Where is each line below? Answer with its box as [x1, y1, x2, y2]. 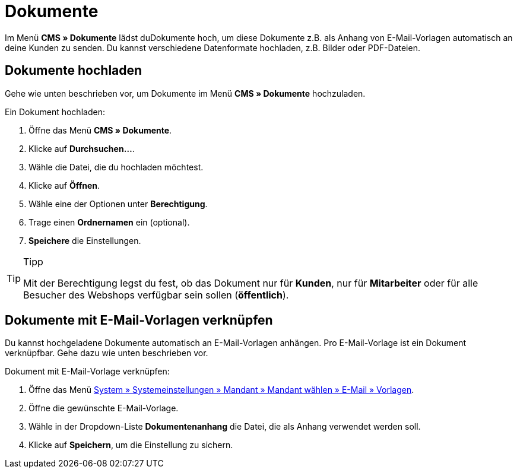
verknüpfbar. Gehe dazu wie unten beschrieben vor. [5, 348, 208, 358]
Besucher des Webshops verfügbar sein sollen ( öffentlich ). [23, 288, 289, 301]
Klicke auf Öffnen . [28, 180, 100, 191]
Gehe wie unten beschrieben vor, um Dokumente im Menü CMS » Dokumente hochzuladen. [5, 88, 366, 99]
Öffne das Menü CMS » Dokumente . [28, 125, 172, 135]
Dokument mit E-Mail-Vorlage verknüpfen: [5, 366, 170, 377]
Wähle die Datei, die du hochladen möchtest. [28, 161, 204, 172]
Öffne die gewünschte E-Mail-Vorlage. [28, 403, 179, 414]
